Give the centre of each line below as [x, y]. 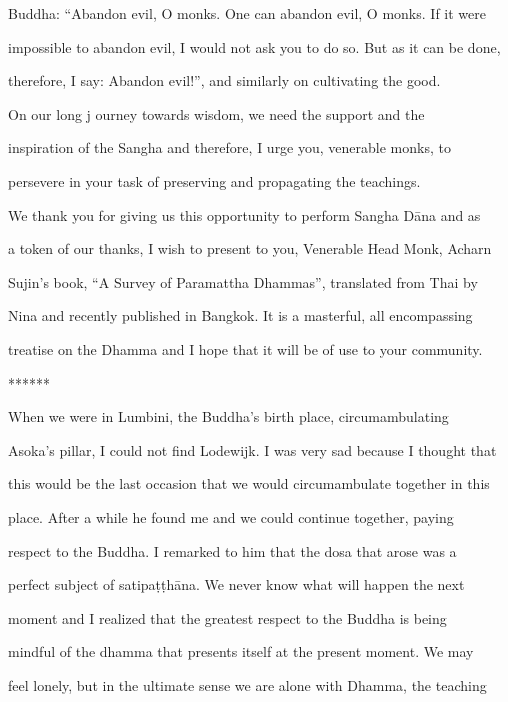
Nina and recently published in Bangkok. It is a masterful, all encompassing [240, 315]
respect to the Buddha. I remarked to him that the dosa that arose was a [232, 550]
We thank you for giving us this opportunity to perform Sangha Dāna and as [244, 214]
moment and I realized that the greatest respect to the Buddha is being [227, 617]
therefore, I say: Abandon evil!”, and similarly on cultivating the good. [224, 80]
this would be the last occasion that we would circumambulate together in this [249, 483]
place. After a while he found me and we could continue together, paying [231, 516]
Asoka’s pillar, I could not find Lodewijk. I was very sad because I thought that [252, 449]
